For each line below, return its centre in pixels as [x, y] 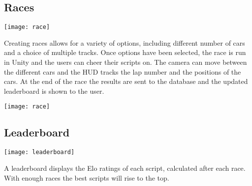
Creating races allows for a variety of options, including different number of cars [125, 42]
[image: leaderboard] [39, 152]
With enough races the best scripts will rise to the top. [87, 177]
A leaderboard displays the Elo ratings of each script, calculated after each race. [125, 168]
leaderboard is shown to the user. [54, 91]
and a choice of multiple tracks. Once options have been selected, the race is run [125, 52]
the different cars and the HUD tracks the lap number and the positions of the [123, 71]
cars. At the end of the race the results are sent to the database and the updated [126, 81]
